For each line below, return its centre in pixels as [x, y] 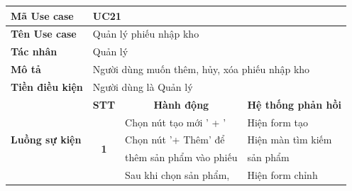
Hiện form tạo [278, 122]
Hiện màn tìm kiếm [290, 140]
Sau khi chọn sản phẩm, [177, 175]
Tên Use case [44, 34]
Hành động [181, 104]
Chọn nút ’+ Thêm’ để [175, 140]
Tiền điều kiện [47, 86]
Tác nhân [34, 51]
